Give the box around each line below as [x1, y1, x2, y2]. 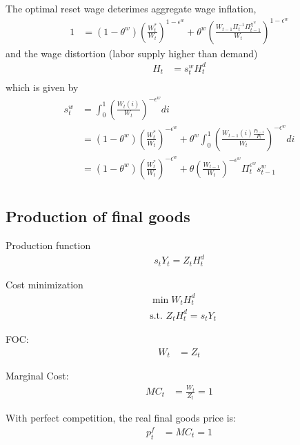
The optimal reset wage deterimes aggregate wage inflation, [6, 1, 257, 15]
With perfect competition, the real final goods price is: [6, 411, 236, 425]
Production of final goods [6, 206, 190, 227]
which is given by [6, 79, 79, 94]
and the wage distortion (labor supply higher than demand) [6, 46, 258, 60]
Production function [6, 238, 91, 253]
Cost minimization [6, 277, 83, 291]
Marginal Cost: [6, 368, 69, 383]
